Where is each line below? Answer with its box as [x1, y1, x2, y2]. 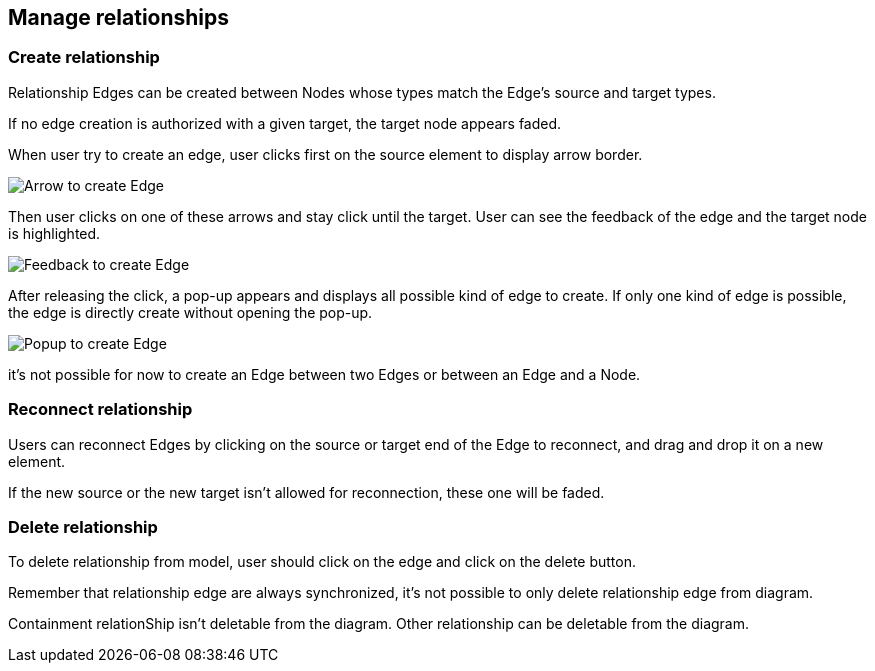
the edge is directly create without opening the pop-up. [8, 303, 373, 321]
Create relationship [8, 47, 160, 68]
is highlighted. [8, 224, 101, 242]
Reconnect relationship [8, 399, 193, 420]
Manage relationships [8, 5, 230, 30]
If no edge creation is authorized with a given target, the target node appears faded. [8, 114, 562, 132]
